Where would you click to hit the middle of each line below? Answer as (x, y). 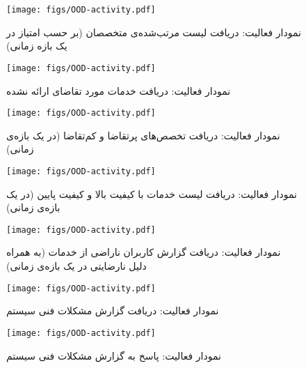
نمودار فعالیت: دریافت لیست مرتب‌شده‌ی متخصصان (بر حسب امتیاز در (154, 32)
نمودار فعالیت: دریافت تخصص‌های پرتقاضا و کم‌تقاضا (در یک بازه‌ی (143, 135)
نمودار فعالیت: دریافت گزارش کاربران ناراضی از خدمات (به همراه (144, 252)
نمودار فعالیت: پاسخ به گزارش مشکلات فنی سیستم (114, 355)
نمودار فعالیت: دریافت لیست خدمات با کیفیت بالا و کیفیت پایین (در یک (152, 193)
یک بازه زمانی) (37, 46)
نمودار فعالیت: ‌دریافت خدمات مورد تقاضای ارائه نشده (119, 90)
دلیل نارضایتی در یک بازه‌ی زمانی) (76, 266)
